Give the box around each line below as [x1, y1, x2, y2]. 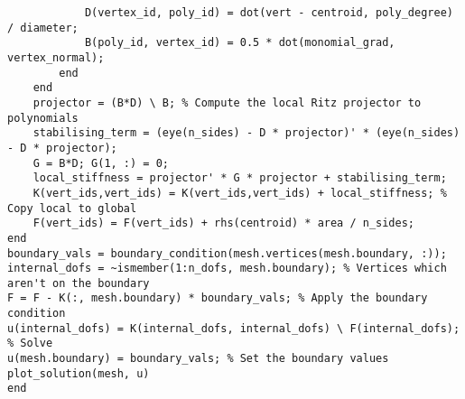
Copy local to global [7, 201, 137, 215]
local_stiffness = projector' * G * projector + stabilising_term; [33, 172, 447, 185]
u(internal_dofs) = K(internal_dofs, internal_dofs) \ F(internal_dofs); [7, 321, 460, 335]
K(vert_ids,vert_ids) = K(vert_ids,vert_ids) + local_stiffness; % [33, 186, 447, 199]
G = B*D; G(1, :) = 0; [33, 156, 169, 170]
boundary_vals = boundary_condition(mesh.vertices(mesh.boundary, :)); [7, 246, 447, 260]
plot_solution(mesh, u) [7, 367, 150, 380]
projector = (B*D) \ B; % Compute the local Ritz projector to [33, 96, 422, 109]
